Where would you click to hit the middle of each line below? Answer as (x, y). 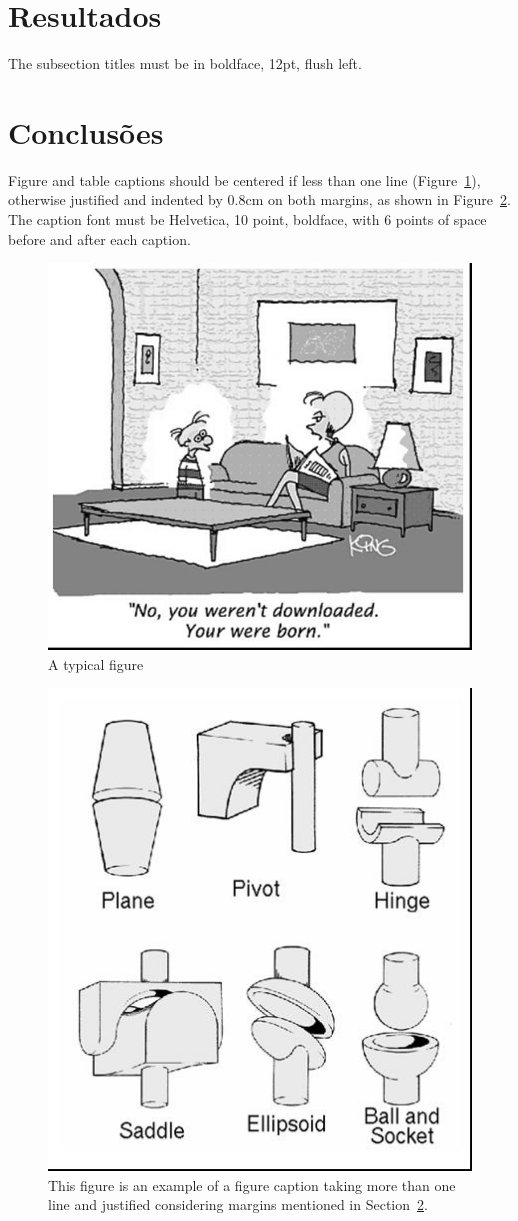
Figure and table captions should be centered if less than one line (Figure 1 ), (244, 179)
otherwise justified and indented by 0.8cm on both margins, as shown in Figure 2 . (259, 199)
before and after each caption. (99, 238)
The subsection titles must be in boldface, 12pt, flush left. (185, 63)
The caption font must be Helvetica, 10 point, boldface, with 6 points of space (247, 219)
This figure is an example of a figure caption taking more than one (252, 1184)
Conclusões (86, 131)
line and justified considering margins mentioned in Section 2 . (238, 1204)
